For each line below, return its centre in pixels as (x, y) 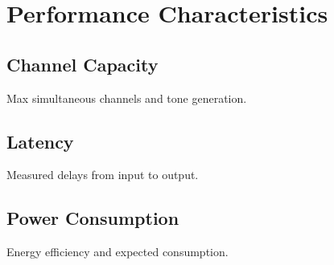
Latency (40, 141)
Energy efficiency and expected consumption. (118, 252)
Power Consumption (93, 218)
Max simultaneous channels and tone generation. (127, 98)
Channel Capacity (82, 64)
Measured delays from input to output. (103, 175)
